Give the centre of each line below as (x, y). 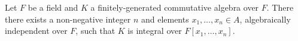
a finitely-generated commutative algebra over (175, 7)
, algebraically (265, 19)
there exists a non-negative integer (68, 19)
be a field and (53, 7)
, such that (95, 31)
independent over (36, 31)
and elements (165, 19)
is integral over (155, 31)
